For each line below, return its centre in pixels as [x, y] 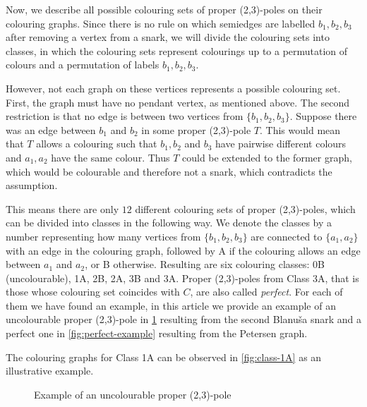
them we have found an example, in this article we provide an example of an [171, 305]
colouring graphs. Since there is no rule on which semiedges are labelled [161, 23]
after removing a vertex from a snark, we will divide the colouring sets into [168, 37]
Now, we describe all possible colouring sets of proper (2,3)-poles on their [164, 9]
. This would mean [300, 129]
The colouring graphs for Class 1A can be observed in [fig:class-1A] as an [164, 357]
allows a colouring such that [97, 144]
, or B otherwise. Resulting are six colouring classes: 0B [205, 264]
